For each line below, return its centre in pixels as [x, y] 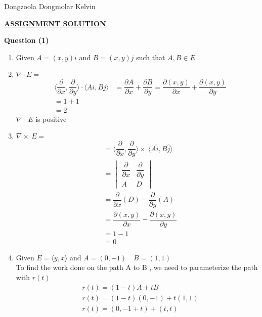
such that [151, 57]
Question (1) [27, 40]
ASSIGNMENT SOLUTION [55, 23]
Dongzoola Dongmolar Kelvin [50, 6]
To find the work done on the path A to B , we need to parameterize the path [137, 267]
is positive [51, 119]
